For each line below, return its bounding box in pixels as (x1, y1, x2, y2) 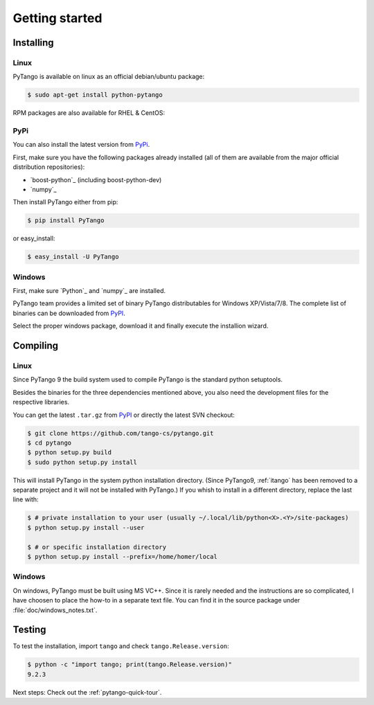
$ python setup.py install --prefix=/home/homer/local (27, 553, 217, 561)
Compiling (12, 340, 59, 352)
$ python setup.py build (27, 449, 112, 456)
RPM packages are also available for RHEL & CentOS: (12, 109, 166, 117)
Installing (12, 37, 55, 48)
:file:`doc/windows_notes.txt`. (12, 606, 98, 614)
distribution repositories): (12, 163, 85, 171)
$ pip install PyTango (27, 217, 105, 224)
